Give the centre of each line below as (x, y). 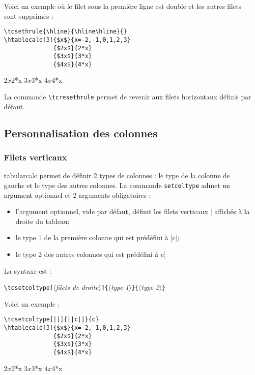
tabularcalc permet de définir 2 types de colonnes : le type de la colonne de (117, 175)
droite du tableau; (42, 221)
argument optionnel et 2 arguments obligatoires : (77, 195)
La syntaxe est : (28, 270)
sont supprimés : (29, 16)
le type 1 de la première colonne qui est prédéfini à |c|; (97, 237)
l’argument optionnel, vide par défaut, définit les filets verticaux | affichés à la (132, 211)
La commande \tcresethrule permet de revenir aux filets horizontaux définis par (127, 97)
